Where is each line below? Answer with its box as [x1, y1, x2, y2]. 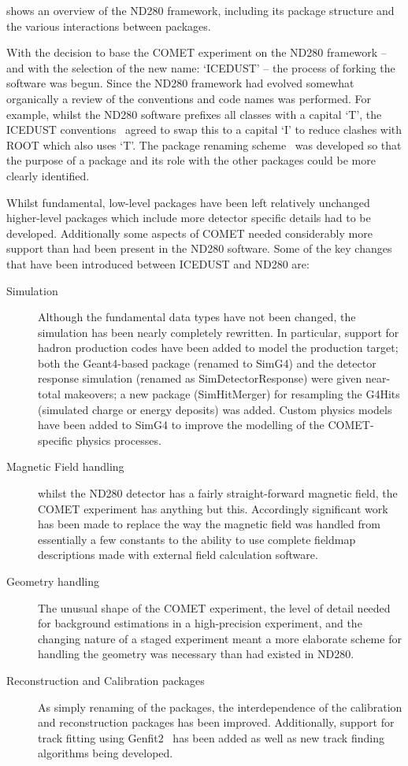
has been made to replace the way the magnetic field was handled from [38, 516, 380, 532]
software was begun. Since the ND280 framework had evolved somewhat [6, 75, 354, 91]
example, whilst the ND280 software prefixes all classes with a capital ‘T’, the [6, 105, 382, 122]
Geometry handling [6, 573, 99, 589]
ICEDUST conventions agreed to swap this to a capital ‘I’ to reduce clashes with [6, 121, 402, 138]
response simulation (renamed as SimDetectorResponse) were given [38, 370, 362, 387]
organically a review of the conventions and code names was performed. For [6, 90, 371, 106]
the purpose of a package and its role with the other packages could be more [6, 152, 376, 168]
